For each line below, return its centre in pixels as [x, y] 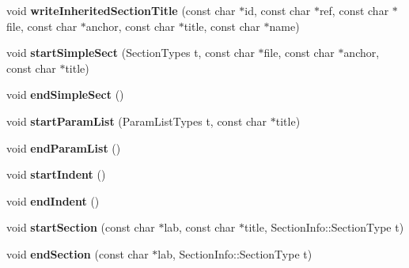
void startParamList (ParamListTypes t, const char [137, 121]
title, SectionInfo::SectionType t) [324, 227]
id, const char [278, 10]
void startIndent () [56, 174]
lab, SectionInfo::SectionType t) [235, 253]
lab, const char [200, 227]
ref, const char [354, 10]
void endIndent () [53, 200]
